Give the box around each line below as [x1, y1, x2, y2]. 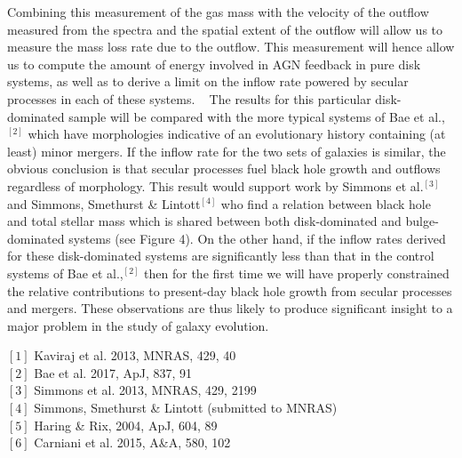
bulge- [405, 212, 439, 230]
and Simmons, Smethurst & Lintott [7, 194, 201, 213]
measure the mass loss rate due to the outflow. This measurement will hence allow [7, 37, 455, 56]
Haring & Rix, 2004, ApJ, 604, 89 [34, 415, 218, 434]
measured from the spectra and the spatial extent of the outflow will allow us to [7, 20, 443, 38]
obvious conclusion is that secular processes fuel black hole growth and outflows [7, 159, 441, 178]
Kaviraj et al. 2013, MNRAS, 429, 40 [34, 346, 236, 365]
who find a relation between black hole [220, 194, 431, 213]
